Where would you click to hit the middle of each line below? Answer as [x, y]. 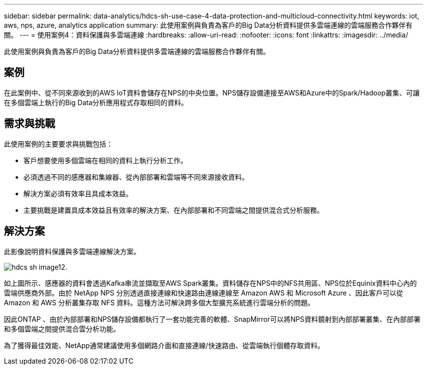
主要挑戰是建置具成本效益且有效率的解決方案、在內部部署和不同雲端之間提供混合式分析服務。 [174, 210]
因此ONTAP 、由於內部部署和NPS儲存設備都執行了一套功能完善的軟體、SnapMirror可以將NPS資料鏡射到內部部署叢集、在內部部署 [212, 319]
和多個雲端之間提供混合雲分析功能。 [62, 329]
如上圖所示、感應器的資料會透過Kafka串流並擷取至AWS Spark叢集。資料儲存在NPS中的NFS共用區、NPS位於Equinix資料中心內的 [210, 283]
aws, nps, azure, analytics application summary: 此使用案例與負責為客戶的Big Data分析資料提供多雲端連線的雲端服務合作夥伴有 [208, 25]
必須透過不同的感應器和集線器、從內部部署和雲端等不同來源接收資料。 [136, 177]
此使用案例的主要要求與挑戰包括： [58, 144]
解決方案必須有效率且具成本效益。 [78, 193]
